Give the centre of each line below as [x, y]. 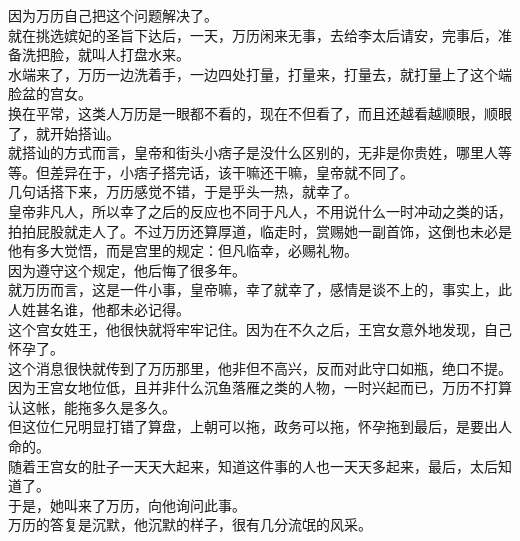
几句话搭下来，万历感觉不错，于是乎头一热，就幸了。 [183, 191]
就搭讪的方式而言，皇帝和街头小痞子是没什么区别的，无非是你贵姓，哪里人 [253, 152]
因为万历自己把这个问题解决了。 [113, 15]
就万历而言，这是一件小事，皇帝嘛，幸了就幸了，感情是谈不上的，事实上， [253, 289]
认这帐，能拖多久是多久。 [92, 406]
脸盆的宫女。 [50, 93]
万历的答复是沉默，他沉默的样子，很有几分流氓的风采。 [190, 524]
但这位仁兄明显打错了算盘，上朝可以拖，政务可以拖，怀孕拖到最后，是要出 [253, 426]
